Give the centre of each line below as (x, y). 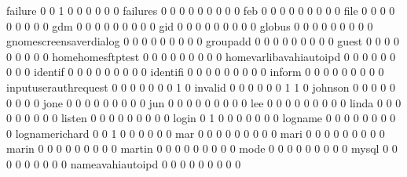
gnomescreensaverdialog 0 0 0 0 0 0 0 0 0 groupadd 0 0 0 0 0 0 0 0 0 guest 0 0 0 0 (203, 41)
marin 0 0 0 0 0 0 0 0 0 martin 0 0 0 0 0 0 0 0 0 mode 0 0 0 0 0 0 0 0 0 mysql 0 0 (202, 148)
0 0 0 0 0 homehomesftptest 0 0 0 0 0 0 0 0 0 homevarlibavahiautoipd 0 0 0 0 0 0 (201, 56)
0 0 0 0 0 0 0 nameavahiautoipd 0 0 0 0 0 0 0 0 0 (124, 163)
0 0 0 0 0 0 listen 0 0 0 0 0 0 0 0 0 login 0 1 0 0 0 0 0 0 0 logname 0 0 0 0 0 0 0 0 (201, 118)
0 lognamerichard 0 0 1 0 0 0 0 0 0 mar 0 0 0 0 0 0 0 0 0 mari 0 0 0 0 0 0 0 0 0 (196, 133)
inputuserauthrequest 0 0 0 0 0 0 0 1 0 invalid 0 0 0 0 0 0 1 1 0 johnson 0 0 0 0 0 (201, 87)
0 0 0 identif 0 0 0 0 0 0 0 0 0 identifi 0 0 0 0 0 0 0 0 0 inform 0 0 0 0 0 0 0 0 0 (195, 72)
